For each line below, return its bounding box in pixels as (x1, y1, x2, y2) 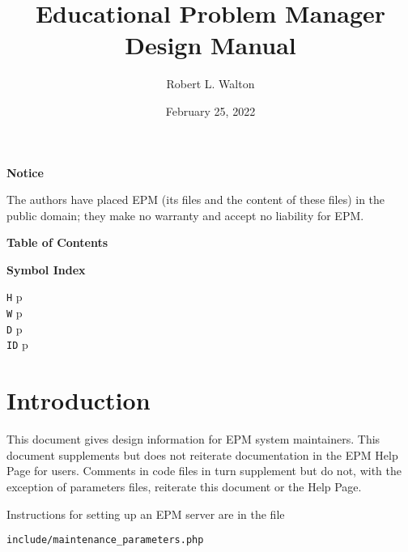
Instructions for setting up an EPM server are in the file (6, 505, 285, 522)
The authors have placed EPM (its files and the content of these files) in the (6, 191, 385, 208)
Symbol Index (6, 261, 86, 278)
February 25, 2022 (165, 102, 256, 119)
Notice (6, 163, 44, 180)
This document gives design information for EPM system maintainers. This (6, 431, 380, 448)
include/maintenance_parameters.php (6, 534, 204, 546)
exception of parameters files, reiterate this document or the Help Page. (6, 478, 362, 495)
